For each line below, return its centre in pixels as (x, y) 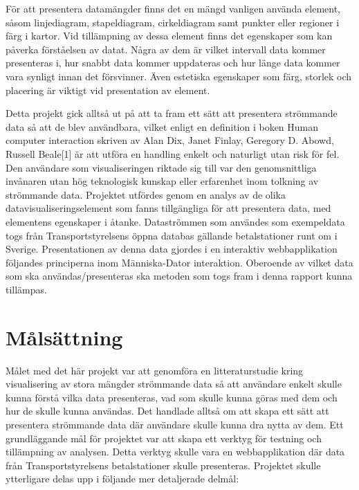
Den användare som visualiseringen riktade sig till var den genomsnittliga (161, 167)
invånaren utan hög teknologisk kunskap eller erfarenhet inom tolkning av (162, 181)
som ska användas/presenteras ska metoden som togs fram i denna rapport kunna (179, 276)
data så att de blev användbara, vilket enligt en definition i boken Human (162, 126)
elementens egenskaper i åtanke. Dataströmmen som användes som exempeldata (175, 221)
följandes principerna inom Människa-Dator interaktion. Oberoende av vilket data (179, 262)
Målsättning (64, 337)
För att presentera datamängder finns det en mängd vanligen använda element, (173, 8)
